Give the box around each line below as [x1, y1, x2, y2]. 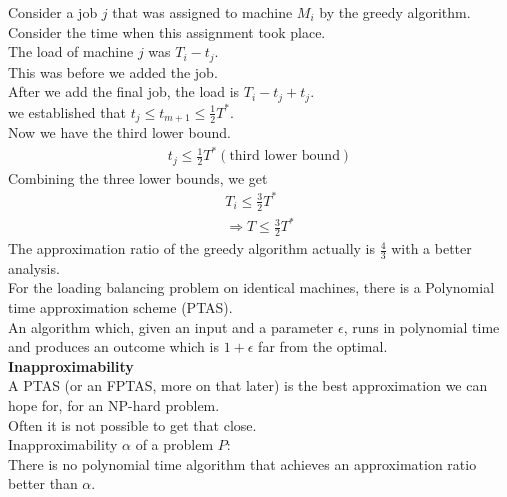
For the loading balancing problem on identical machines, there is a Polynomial [8, 277, 495, 298]
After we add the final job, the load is [8, 81, 240, 102]
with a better [391, 238, 472, 259]
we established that [8, 101, 126, 122]
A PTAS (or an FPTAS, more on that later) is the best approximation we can [8, 375, 488, 396]
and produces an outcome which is [8, 336, 219, 357]
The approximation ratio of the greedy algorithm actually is [8, 238, 375, 259]
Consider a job [8, 2, 98, 22]
